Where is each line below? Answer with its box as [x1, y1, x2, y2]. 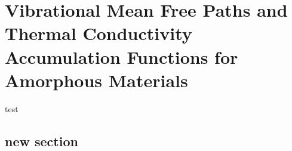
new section [5, 131, 78, 150]
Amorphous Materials [5, 67, 188, 92]
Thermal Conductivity [5, 21, 192, 45]
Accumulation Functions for [5, 44, 238, 69]
